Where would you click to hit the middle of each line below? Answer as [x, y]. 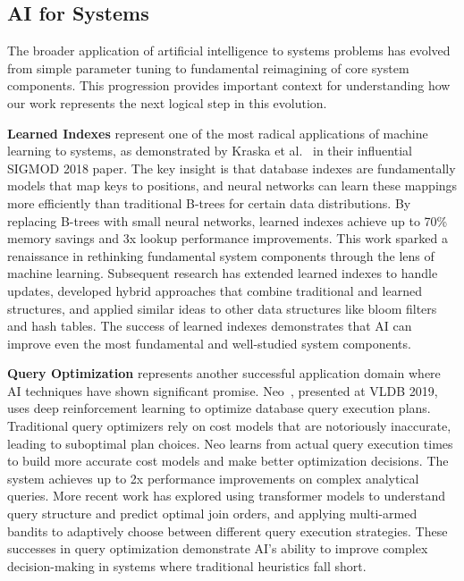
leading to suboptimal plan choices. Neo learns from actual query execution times [230, 443]
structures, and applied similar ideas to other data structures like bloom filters [222, 308]
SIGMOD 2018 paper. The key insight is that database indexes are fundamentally [232, 168]
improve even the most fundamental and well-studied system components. [209, 343]
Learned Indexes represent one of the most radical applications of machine [218, 133]
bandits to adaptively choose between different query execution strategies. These [228, 530]
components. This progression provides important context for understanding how [229, 85]
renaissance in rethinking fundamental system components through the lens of [221, 255]
